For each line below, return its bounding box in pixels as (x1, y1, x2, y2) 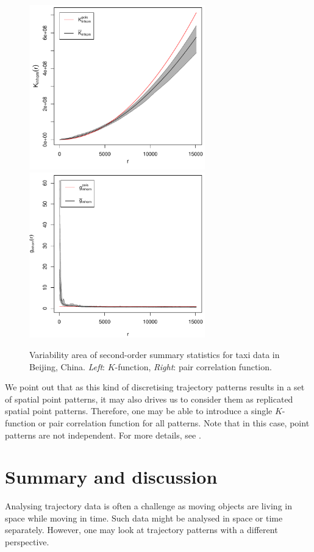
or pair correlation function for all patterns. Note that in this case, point (38, 416, 310, 429)
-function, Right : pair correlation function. (115, 360, 272, 373)
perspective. (5, 536, 49, 548)
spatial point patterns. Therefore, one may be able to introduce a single (5, 404, 273, 417)
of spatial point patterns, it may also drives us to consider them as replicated (5, 392, 293, 405)
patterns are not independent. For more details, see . (5, 428, 201, 441)
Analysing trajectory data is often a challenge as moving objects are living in (5, 500, 292, 512)
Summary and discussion (5, 464, 218, 489)
